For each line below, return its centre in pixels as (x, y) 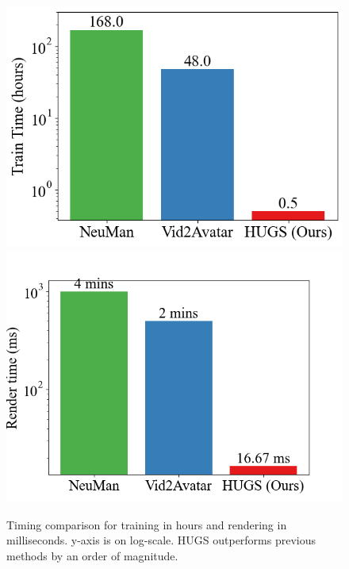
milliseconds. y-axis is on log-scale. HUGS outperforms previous (161, 540)
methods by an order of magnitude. (92, 555)
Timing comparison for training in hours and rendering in (147, 524)
